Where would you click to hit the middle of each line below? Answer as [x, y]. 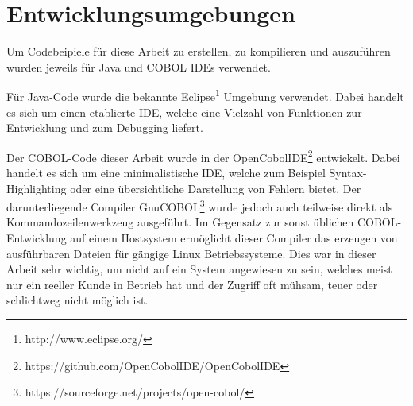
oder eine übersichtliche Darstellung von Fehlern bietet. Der [216, 188]
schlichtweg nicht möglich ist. [77, 300]
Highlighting [37, 188]
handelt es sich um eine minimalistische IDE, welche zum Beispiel [166, 172]
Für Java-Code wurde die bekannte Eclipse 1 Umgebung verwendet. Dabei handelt [205, 95]
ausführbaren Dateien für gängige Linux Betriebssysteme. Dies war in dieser [191, 253]
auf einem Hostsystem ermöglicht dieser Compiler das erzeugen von [234, 238]
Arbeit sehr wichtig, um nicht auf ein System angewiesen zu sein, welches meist [199, 269]
